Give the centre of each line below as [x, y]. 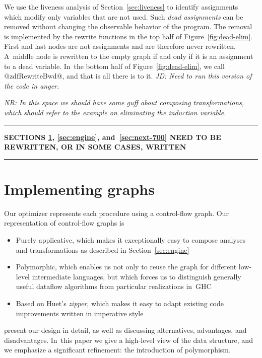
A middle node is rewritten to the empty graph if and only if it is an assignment [129, 56]
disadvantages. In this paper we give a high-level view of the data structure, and [128, 340]
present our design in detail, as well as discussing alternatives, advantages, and [125, 330]
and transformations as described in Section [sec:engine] [103, 249]
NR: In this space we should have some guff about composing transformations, [124, 102]
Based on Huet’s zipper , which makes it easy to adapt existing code [120, 303]
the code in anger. [32, 85]
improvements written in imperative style [80, 313]
